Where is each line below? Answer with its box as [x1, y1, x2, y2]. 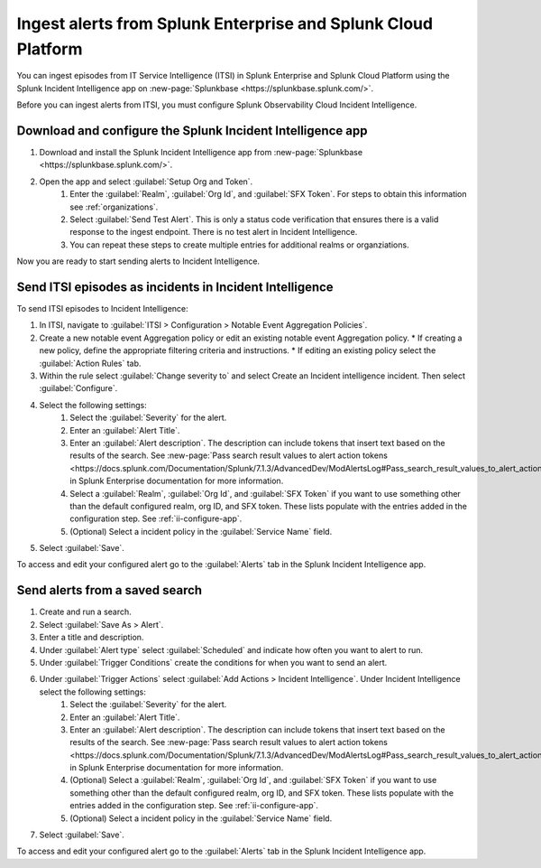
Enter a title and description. [39, 632, 144, 643]
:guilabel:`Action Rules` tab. [39, 358, 142, 369]
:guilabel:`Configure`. [39, 383, 118, 394]
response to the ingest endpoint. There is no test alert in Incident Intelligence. [69, 227, 358, 238]
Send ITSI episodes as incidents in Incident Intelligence [16, 279, 334, 294]
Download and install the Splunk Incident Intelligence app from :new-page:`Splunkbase [39, 147, 363, 158]
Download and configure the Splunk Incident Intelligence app [16, 123, 368, 138]
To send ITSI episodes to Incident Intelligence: [16, 303, 188, 314]
